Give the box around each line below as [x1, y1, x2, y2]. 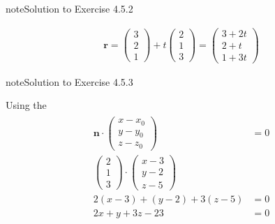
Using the [6, 98, 47, 112]
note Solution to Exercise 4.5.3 [6, 74, 133, 89]
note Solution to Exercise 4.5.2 [6, 1, 133, 15]
